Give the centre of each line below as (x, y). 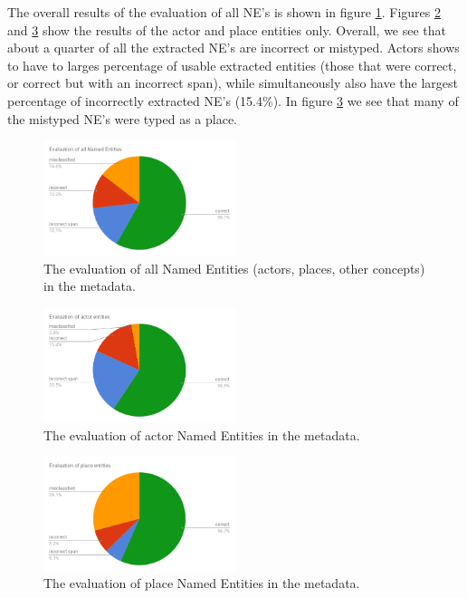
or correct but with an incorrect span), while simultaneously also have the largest (233, 83)
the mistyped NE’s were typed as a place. (122, 118)
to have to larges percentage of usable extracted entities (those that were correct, (232, 65)
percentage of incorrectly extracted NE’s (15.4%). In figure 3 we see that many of (233, 100)
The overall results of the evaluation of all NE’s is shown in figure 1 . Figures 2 (224, 12)
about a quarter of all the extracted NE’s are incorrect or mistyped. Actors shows (233, 48)
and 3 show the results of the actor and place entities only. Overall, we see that (227, 29)
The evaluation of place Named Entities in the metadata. (202, 583)
